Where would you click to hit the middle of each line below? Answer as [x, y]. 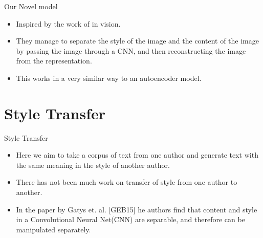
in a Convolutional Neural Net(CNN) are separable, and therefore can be [130, 219]
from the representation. [54, 61]
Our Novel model [31, 6]
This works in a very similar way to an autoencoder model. [109, 78]
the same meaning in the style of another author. [93, 165]
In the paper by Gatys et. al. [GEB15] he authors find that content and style [137, 209]
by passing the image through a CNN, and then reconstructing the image [131, 50]
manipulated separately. [53, 229]
